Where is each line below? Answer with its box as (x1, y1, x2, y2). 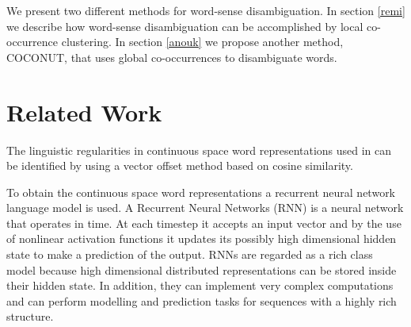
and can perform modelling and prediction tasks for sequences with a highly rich (6, 292, 397, 309)
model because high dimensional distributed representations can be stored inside (6, 261, 397, 278)
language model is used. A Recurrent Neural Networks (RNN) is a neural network (6, 199, 404, 216)
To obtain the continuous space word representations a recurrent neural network (6, 183, 396, 200)
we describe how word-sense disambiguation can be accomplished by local (6, 17, 363, 34)
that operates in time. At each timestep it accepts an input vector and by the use (6, 214, 401, 231)
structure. (6, 308, 54, 325)
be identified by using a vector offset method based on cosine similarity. (6, 157, 353, 174)
